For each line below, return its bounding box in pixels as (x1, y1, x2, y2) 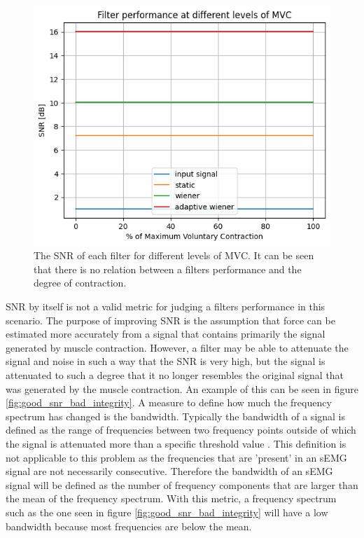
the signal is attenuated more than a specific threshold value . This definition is (6, 436, 346, 450)
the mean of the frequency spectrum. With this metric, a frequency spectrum (6, 491, 337, 506)
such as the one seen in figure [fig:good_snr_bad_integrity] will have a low (6, 504, 328, 519)
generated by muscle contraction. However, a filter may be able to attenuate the (6, 340, 349, 354)
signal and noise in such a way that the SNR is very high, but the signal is (6, 354, 325, 368)
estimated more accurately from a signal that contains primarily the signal (6, 326, 325, 341)
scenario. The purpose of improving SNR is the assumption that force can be (6, 312, 335, 327)
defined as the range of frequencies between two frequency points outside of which (6, 422, 356, 437)
